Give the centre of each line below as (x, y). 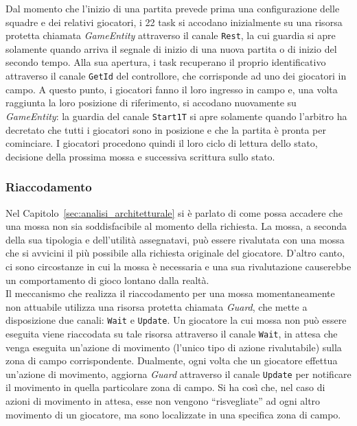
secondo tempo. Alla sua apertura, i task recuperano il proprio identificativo (166, 62)
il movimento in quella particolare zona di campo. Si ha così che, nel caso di (165, 387)
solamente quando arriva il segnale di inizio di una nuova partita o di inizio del (171, 48)
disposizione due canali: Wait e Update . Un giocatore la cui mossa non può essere (176, 320)
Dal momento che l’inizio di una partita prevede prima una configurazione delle (173, 8)
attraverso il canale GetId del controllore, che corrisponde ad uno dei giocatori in (176, 76)
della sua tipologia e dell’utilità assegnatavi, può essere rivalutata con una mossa (175, 239)
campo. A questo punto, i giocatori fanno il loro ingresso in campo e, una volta (172, 89)
